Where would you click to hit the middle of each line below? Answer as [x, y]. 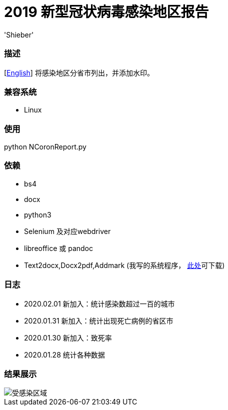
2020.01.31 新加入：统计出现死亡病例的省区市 [99, 320]
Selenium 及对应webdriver [67, 231]
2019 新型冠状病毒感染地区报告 [106, 12]
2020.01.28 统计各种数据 [64, 354]
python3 [38, 214]
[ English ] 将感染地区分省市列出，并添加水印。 [79, 72]
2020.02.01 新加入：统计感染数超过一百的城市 [99, 303]
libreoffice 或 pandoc [58, 248]
